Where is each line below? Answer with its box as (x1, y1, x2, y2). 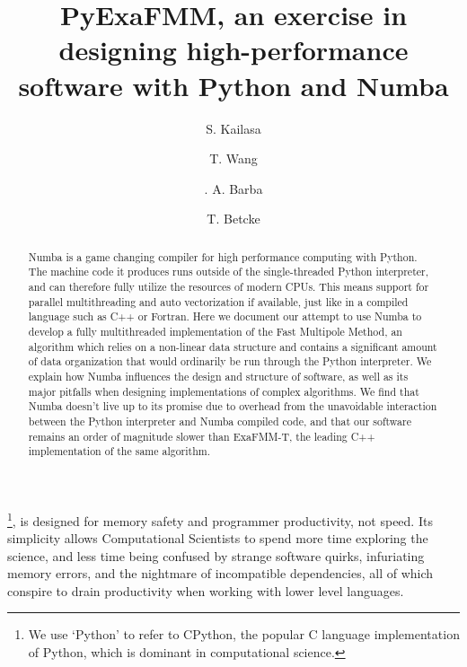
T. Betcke (207, 209, 260, 228)
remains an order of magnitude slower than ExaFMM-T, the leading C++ (28, 428, 375, 443)
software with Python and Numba (18, 66, 449, 103)
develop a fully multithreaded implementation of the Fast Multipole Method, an (28, 323, 402, 338)
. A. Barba (204, 179, 263, 197)
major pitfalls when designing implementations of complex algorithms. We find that (28, 383, 419, 399)
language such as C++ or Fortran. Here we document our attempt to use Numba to (28, 309, 422, 324)
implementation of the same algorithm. (28, 443, 211, 459)
